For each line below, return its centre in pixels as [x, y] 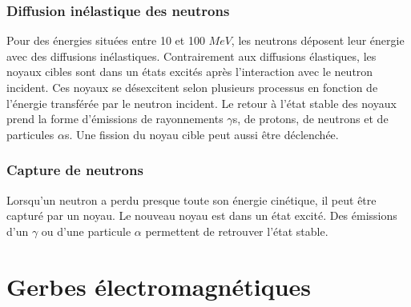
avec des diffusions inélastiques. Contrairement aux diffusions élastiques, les [191, 56]
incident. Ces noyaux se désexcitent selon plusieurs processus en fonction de [192, 87]
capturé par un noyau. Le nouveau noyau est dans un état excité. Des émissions [202, 215]
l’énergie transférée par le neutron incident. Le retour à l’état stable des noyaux [201, 103]
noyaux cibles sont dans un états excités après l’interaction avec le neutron [190, 72]
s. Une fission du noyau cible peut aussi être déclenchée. [201, 134]
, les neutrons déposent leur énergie [318, 40]
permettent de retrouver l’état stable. [237, 231]
